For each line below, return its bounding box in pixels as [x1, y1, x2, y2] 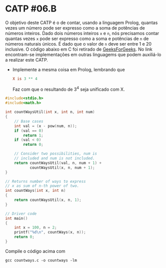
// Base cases [14, 119, 43, 124]
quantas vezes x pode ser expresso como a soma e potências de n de [5, 36, 149, 42]
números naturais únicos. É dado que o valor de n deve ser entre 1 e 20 [5, 41, 151, 47]
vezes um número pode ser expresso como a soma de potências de [5, 25, 145, 31]
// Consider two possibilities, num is [14, 151, 97, 156]
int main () [5, 216, 28, 221]
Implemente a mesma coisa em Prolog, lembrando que [12, 66, 125, 73]
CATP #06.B [5, 3, 57, 15]
